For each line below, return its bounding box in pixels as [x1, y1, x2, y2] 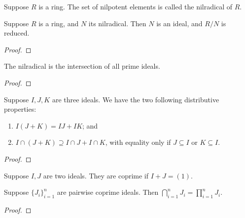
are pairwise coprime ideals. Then [57, 187, 159, 197]
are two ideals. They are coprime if [43, 170, 149, 180]
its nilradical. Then [88, 18, 146, 28]
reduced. [4, 28, 30, 38]
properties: [4, 104, 36, 114]
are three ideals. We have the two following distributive [52, 94, 219, 104]
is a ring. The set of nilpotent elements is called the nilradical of [38, 1, 232, 11]
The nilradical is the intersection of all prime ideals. [4, 61, 160, 71]
